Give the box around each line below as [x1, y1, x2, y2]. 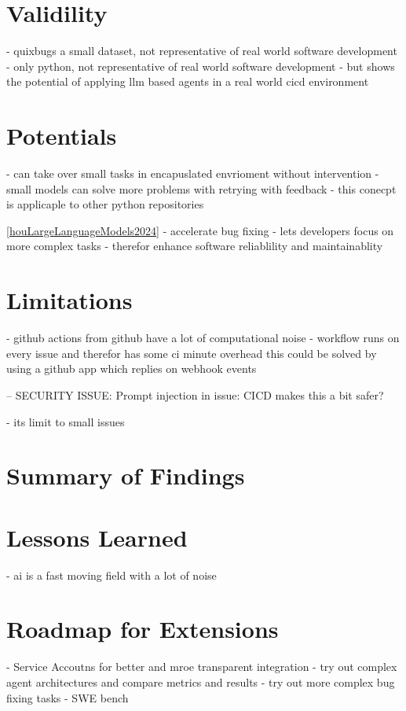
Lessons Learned [6, 521, 188, 553]
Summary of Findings [6, 459, 245, 492]
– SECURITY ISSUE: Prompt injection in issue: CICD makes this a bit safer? [6, 386, 384, 403]
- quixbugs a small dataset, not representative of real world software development [6, 42, 397, 59]
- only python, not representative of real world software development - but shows [6, 57, 395, 74]
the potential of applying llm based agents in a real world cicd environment [6, 73, 369, 90]
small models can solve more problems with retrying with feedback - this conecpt [6, 180, 397, 197]
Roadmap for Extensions [6, 613, 279, 645]
